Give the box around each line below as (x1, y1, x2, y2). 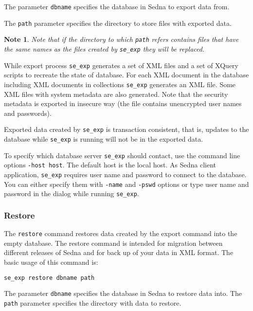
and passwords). (4, 108, 52, 118)
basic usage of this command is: (4, 256, 98, 267)
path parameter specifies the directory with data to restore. (4, 297, 181, 308)
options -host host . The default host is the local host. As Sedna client (4, 160, 216, 170)
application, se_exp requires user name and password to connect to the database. (4, 169, 247, 179)
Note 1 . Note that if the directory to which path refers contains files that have (4, 34, 239, 44)
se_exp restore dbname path (4, 274, 95, 281)
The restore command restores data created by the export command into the (4, 228, 237, 238)
